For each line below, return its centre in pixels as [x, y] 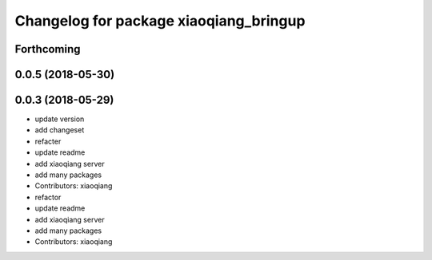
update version [60, 119]
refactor [48, 197]
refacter [48, 141]
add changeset [60, 130]
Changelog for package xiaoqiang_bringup [160, 21]
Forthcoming [48, 49]
